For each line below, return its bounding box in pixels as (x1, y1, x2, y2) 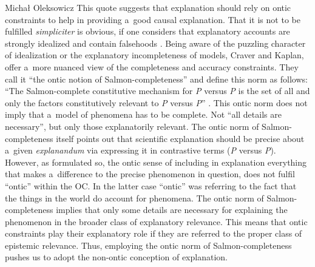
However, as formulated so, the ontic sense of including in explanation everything (5, 155, 307, 168)
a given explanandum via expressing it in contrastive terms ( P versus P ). (5, 144, 276, 157)
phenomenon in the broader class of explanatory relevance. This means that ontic (5, 215, 308, 228)
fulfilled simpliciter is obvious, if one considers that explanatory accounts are (5, 25, 290, 38)
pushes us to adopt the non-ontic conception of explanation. (5, 251, 228, 263)
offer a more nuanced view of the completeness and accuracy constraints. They (5, 60, 299, 73)
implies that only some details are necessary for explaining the (56, 203, 288, 216)
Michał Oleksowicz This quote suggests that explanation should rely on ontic (5, 1, 291, 13)
